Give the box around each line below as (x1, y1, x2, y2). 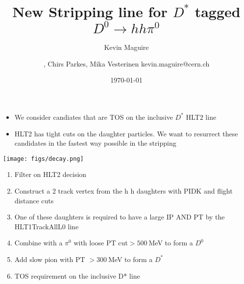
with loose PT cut (73, 238, 128, 248)
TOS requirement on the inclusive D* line (14, 270, 140, 281)
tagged (195, 1, 241, 22)
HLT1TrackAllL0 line (14, 221, 79, 231)
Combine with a (14, 238, 63, 248)
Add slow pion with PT (14, 254, 85, 264)
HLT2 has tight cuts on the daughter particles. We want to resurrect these (14, 128, 238, 138)
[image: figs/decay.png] (3, 155, 84, 162)
